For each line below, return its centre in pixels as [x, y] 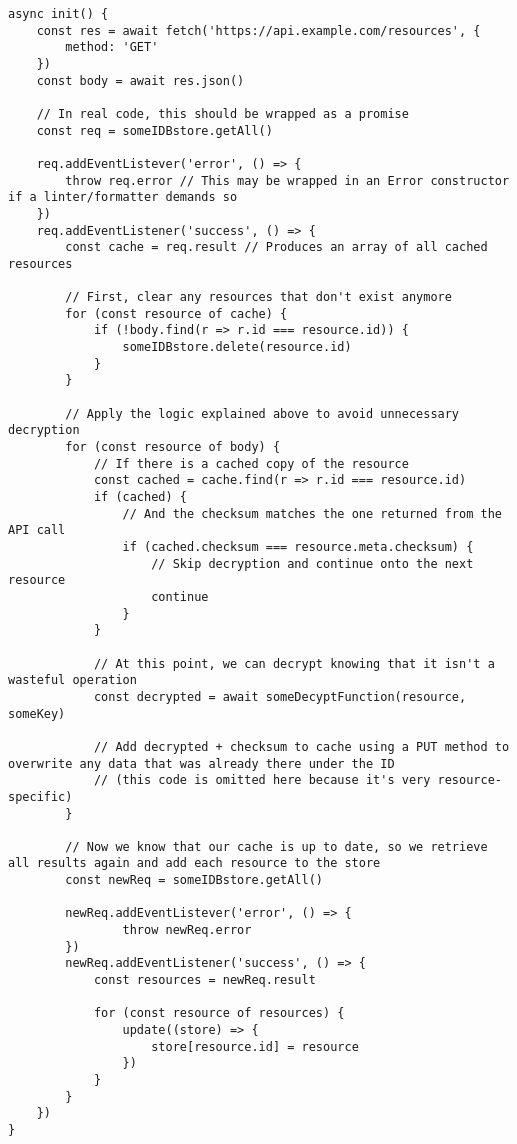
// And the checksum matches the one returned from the [312, 513]
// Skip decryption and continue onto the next [312, 563]
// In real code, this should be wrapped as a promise [222, 113]
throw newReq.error [187, 930]
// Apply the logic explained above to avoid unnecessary [262, 413]
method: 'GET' [112, 47]
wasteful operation [72, 680]
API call [37, 530]
